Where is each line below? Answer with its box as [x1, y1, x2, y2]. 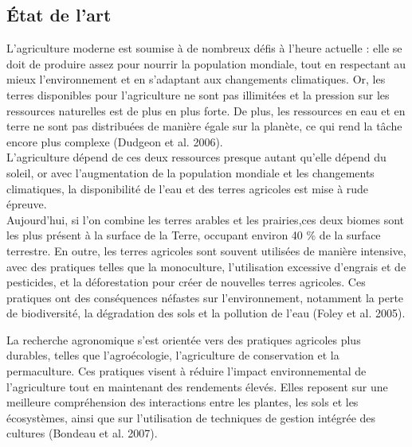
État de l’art [6, 2, 112, 27]
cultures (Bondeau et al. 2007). [6, 425, 158, 441]
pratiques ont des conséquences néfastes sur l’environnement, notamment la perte [6, 289, 404, 305]
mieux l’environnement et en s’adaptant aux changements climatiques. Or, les [6, 71, 386, 87]
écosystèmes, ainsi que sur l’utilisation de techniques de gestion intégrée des [6, 409, 376, 426]
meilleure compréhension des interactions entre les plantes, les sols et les [6, 394, 359, 410]
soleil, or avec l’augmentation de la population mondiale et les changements [6, 164, 375, 181]
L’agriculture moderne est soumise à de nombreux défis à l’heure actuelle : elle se [6, 40, 402, 56]
